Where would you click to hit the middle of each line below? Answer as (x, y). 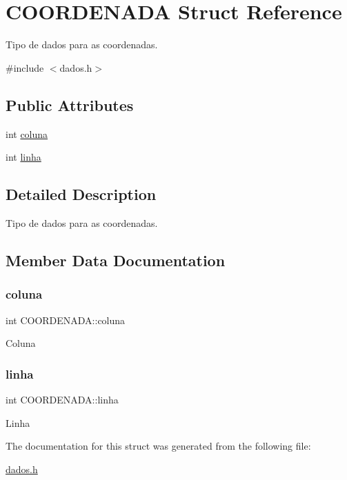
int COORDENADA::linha (62, 399)
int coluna (27, 133)
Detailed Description (81, 194)
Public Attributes (70, 104)
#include (25, 67)
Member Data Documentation (116, 260)
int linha (23, 157)
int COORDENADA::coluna (66, 320)
